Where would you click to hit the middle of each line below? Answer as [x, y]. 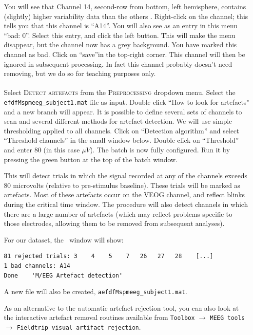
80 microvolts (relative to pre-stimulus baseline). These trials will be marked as [122, 185]
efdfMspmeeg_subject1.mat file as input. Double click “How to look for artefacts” [127, 102]
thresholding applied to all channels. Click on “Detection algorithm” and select [122, 130]
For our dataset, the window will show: [64, 239]
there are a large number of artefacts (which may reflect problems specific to [118, 214]
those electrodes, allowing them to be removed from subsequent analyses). [114, 223]
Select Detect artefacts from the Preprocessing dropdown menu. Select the [120, 92]
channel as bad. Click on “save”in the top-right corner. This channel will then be [125, 54]
